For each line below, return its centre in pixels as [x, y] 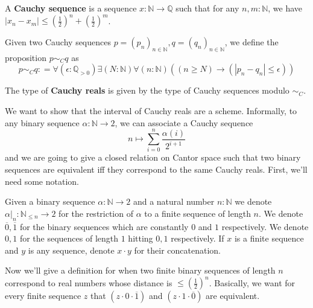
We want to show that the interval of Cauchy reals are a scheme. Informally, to [151, 111]
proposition [26, 57]
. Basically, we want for [252, 282]
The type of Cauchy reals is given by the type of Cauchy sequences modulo [147, 90]
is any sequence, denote [71, 250]
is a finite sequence [269, 238]
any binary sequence [42, 122]
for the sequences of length [69, 238]
